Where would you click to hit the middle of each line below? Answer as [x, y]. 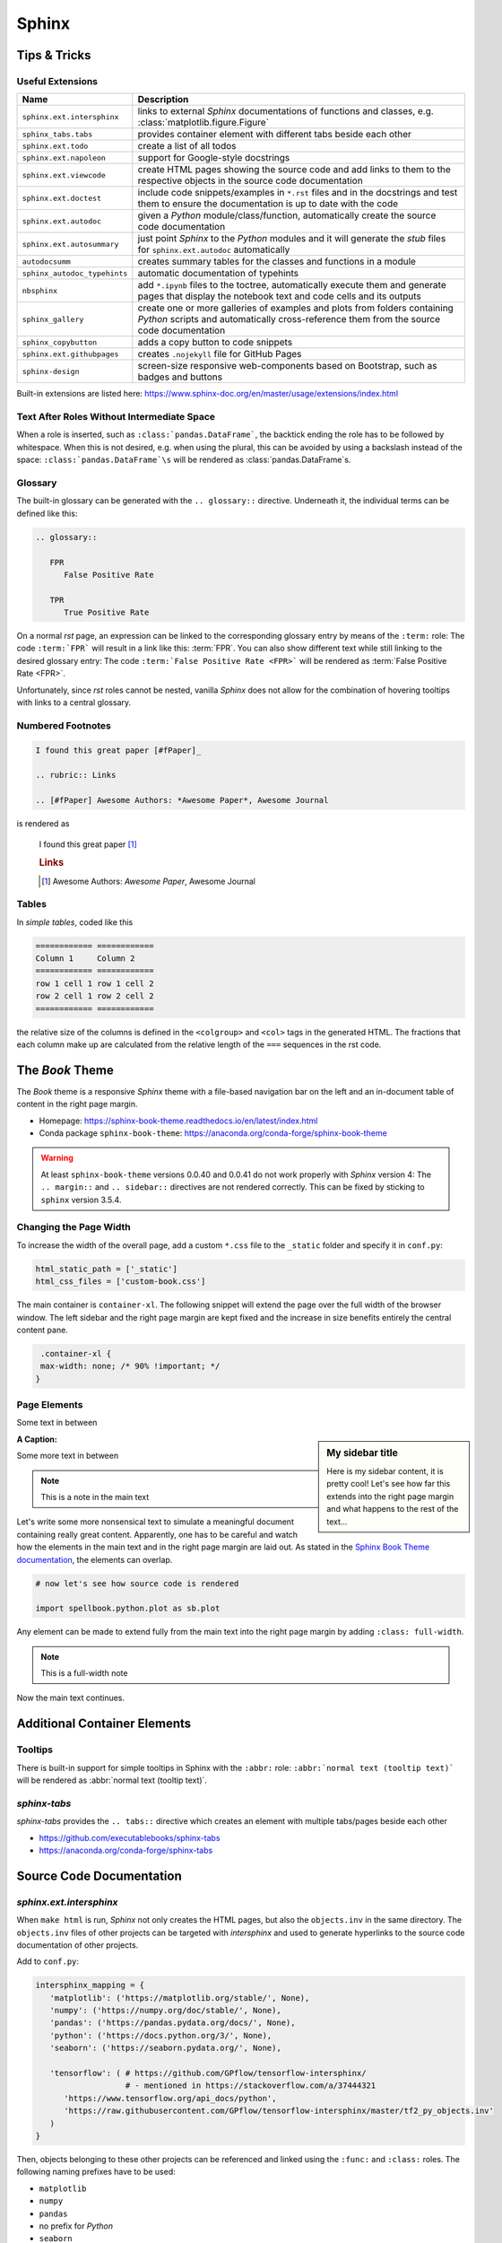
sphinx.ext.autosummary [70, 244]
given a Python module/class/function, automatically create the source [287, 215]
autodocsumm [46, 262]
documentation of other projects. [78, 1945]
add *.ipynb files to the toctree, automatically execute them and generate [292, 285]
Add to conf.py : [48, 1961]
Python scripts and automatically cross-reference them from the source [289, 319]
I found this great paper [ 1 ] [88, 844]
